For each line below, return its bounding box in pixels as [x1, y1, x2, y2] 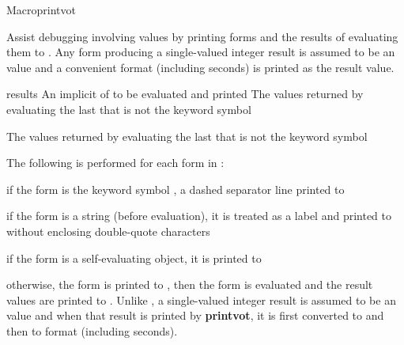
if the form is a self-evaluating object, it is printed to [6, 249, 262, 266]
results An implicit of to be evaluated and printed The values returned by [6, 85, 364, 102]
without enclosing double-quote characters [6, 222, 210, 239]
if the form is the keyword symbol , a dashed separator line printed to [6, 180, 345, 197]
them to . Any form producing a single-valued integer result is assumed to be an [6, 44, 395, 60]
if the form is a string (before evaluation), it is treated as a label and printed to [6, 207, 392, 224]
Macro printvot [6, 2, 76, 17]
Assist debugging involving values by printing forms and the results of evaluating [6, 28, 398, 44]
